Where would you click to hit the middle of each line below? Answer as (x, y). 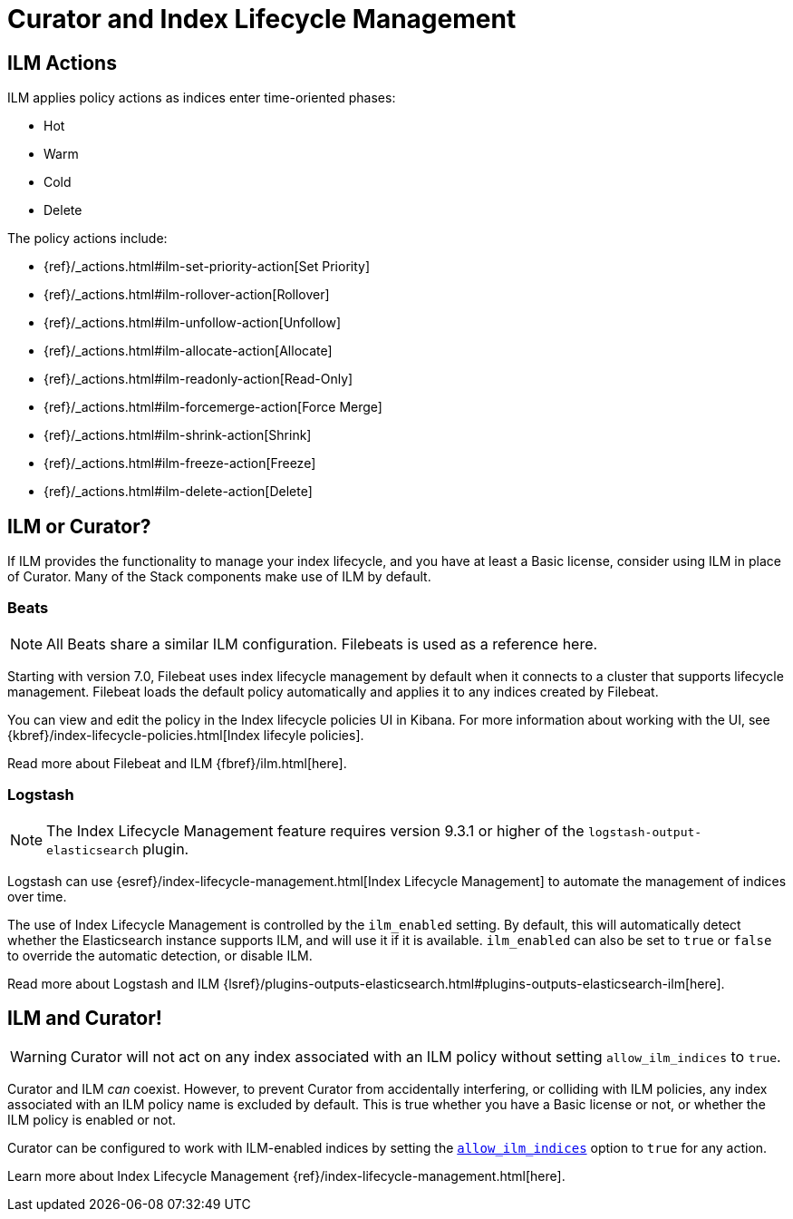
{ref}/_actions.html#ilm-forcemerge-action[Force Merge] (213, 407)
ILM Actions (62, 63)
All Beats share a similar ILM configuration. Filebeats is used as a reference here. (322, 644)
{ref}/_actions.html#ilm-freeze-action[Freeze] (180, 463)
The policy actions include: (87, 239)
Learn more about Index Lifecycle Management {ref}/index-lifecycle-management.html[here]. (286, 1176)
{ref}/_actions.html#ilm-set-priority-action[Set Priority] (207, 267)
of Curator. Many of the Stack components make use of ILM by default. (219, 577)
